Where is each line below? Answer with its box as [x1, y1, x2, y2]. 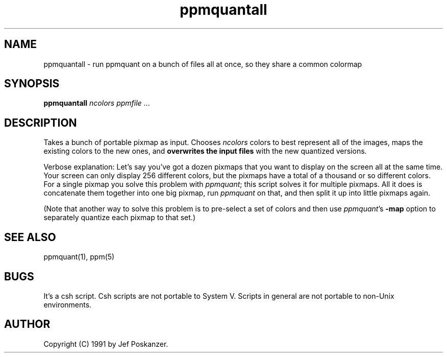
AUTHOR [4, 318, 51, 331]
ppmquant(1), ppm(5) [43, 252, 115, 261]
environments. [43, 300, 92, 309]
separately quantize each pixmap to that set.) [43, 213, 195, 222]
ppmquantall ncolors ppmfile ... [43, 99, 150, 108]
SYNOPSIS [4, 77, 60, 90]
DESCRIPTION [4, 116, 77, 129]
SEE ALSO [4, 230, 56, 244]
